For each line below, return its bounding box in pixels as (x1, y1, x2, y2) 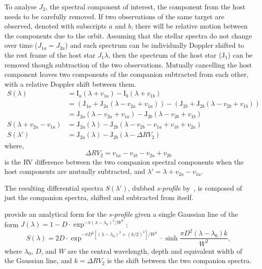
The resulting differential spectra (4, 182, 103, 193)
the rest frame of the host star (4, 49, 96, 60)
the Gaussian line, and (4, 255, 72, 266)
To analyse (4, 1, 37, 11)
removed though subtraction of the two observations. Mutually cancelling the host (4, 59, 252, 69)
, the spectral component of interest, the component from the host (45, 1, 246, 11)
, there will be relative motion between (131, 21, 248, 31)
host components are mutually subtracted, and (4, 166, 145, 176)
